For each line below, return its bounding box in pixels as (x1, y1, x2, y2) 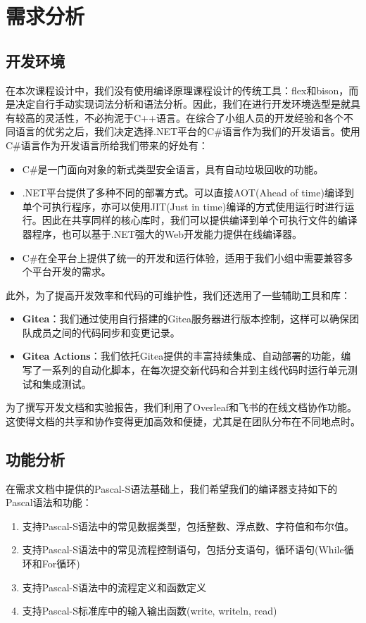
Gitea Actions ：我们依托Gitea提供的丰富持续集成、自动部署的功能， (22, 348, 341, 363)
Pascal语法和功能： (6, 495, 92, 510)
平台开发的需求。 (32, 264, 111, 279)
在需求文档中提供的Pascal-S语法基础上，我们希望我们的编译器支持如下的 (6, 481, 338, 496)
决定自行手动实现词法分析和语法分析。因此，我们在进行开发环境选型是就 (15, 96, 351, 111)
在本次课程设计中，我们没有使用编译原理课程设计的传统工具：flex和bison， (6, 82, 349, 97)
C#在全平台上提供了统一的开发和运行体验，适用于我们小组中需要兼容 (22, 250, 343, 265)
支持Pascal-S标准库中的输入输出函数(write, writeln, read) (22, 603, 277, 618)
